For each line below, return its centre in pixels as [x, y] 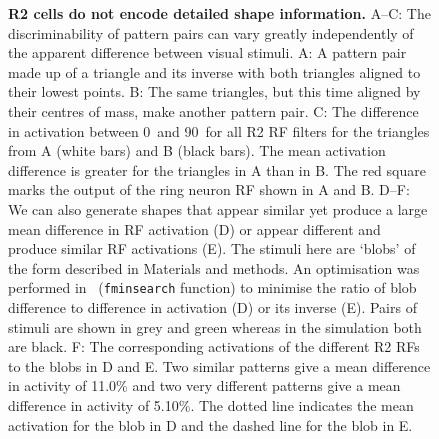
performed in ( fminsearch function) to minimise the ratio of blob [212, 287]
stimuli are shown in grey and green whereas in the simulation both [215, 326]
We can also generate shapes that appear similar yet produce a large [218, 208]
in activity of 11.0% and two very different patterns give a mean [204, 385]
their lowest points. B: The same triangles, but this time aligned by [214, 91]
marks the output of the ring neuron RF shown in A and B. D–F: [209, 189]
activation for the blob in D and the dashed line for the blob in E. [210, 424]
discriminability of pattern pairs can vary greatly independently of [211, 32]
